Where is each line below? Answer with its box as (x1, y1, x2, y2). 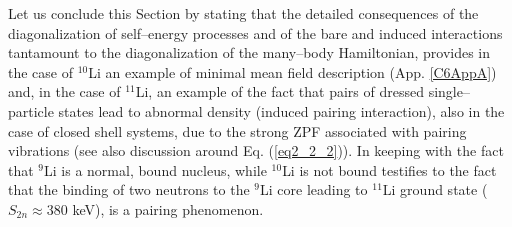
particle (8, 100, 54, 121)
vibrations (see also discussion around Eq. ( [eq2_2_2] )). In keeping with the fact (8, 140, 504, 161)
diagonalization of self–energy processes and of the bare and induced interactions (8, 22, 503, 43)
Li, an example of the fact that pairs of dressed (135, 81, 424, 102)
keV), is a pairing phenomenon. (72, 198, 264, 219)
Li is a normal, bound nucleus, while (44, 159, 267, 180)
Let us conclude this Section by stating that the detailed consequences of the (8, 3, 479, 23)
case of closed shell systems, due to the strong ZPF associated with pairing (8, 120, 467, 141)
